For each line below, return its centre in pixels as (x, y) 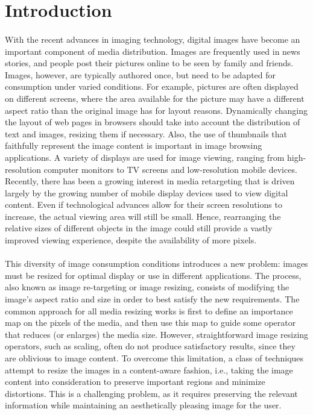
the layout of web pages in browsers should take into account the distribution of (153, 122)
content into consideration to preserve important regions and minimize (135, 382)
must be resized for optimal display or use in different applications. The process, (153, 275)
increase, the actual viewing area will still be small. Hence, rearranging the (143, 216)
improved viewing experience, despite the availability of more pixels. (131, 240)
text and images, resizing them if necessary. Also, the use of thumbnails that (146, 133)
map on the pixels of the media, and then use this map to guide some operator (150, 323)
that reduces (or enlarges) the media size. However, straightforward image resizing (157, 334)
